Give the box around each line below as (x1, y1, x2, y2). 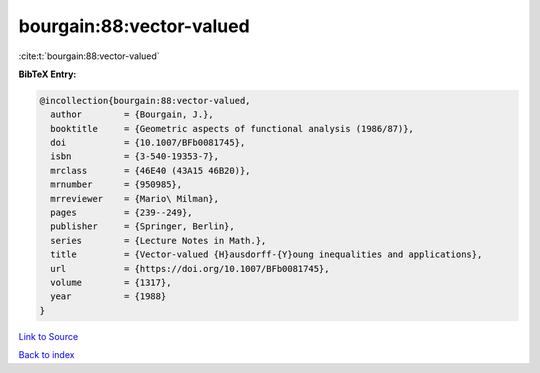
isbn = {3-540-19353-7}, (50, 151, 220, 162)
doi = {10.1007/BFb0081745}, (50, 137, 246, 149)
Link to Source (18, 330, 79, 342)
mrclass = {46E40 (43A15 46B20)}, (50, 165, 251, 176)
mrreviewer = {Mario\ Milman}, (50, 193, 220, 204)
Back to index (18, 349, 75, 361)
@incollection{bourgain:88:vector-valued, (39, 95, 251, 106)
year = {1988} (50, 291, 167, 302)
